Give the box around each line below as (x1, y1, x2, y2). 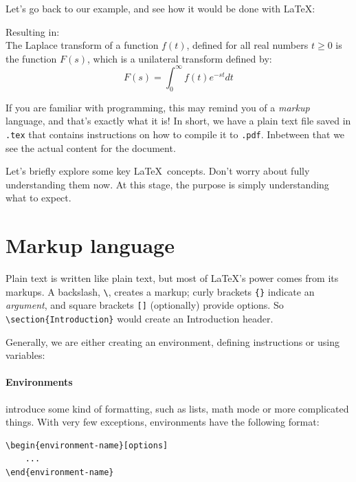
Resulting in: (5, 24, 60, 39)
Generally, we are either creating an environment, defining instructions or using (5, 334, 340, 349)
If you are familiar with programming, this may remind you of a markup (5, 100, 310, 114)
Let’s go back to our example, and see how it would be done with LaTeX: (5, 1, 315, 15)
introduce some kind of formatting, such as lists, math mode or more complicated (5, 401, 349, 415)
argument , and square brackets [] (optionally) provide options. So (5, 298, 284, 312)
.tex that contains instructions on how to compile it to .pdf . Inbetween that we (5, 127, 345, 141)
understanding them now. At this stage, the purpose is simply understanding (5, 177, 329, 191)
